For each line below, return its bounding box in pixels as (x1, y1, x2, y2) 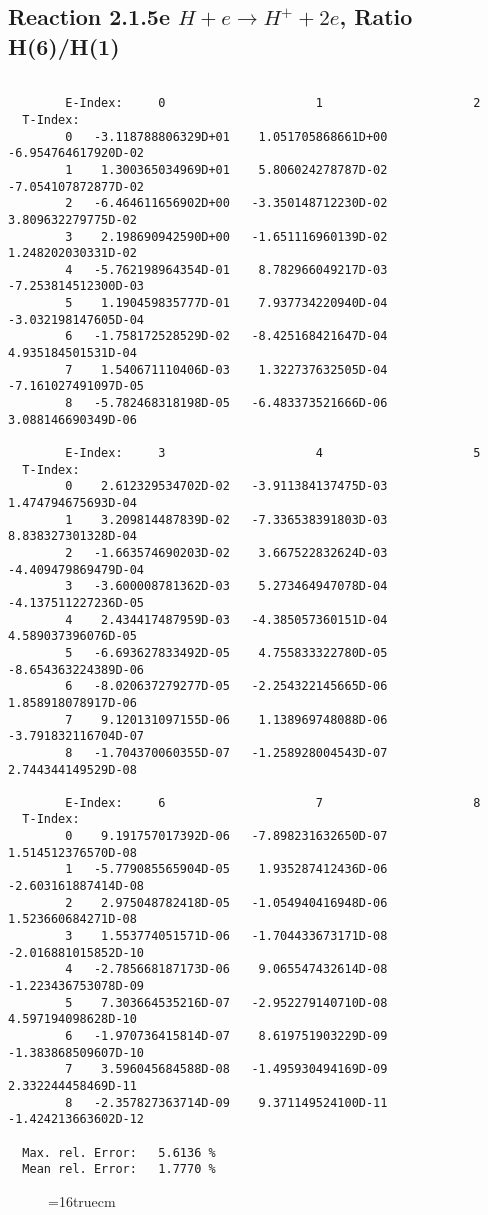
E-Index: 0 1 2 (65, 96, 481, 111)
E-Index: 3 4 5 (65, 446, 481, 461)
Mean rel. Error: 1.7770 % (22, 1162, 216, 1177)
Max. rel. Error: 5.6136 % (22, 1145, 216, 1160)
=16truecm (48, 1190, 116, 1211)
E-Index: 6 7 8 (65, 795, 481, 810)
